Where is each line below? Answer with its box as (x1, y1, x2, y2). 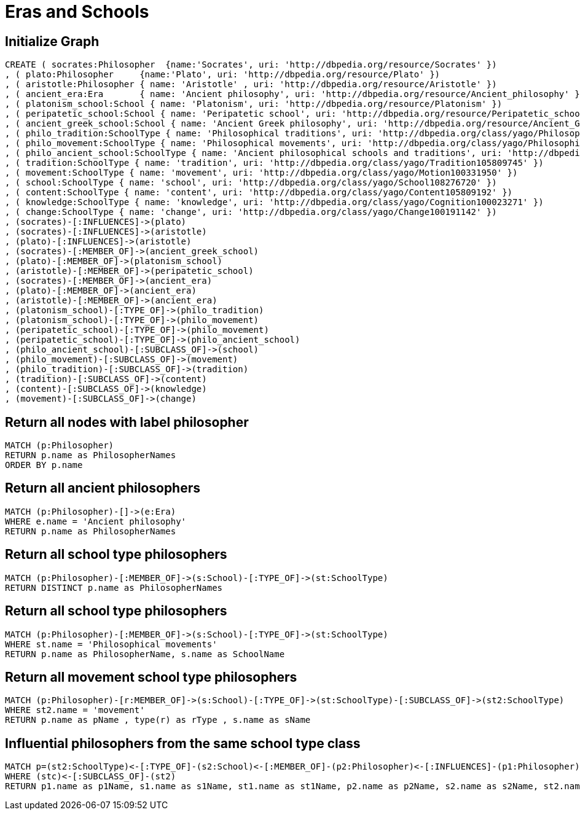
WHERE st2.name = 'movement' (5, 705, 145, 716)
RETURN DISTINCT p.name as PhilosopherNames (5, 582, 223, 593)
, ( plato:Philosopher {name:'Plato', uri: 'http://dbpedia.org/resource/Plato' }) (5, 69, 441, 80)
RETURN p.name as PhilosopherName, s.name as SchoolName (5, 649, 285, 659)
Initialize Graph (5, 33, 100, 49)
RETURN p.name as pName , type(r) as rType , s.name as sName (5, 715, 311, 725)
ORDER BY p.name (5, 460, 83, 470)
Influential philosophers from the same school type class (5, 735, 361, 751)
